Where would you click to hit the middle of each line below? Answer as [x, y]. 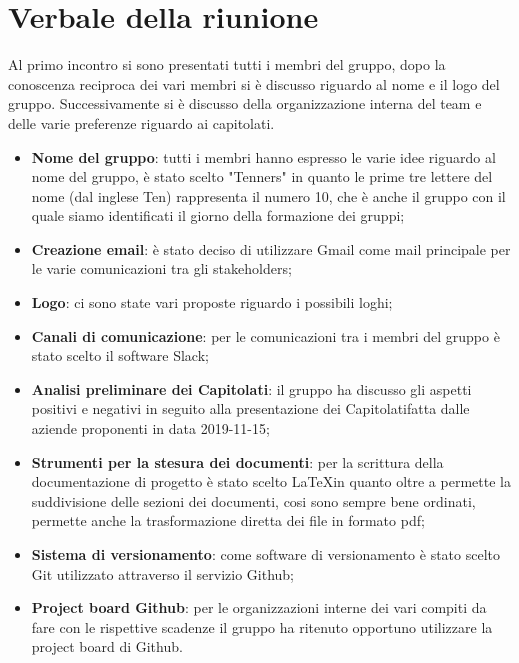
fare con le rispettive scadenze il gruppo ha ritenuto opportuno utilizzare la [262, 626]
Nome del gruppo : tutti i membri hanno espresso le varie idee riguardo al [263, 156]
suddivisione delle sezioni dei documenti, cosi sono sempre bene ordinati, [253, 500]
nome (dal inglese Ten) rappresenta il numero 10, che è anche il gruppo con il [268, 195]
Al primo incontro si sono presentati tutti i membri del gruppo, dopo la [227, 64]
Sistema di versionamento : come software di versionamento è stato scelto [265, 554]
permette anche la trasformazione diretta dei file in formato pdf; [228, 520]
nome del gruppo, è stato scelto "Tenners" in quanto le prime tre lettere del [262, 176]
